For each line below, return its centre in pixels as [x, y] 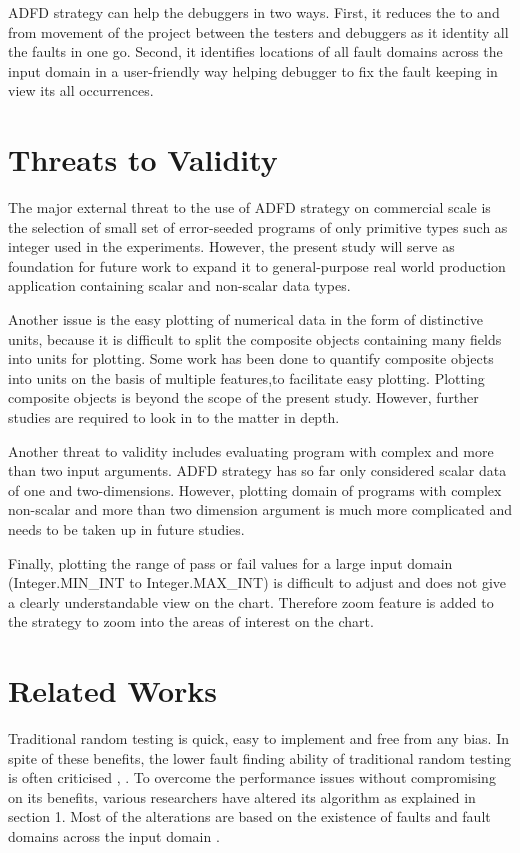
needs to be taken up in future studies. [126, 529]
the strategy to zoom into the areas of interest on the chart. [191, 621]
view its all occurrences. [81, 90]
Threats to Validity [143, 159]
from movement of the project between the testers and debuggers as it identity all [258, 31]
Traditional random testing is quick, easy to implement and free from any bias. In [258, 738]
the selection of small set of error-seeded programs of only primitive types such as [258, 226]
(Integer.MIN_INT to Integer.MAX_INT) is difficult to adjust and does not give [257, 582]
